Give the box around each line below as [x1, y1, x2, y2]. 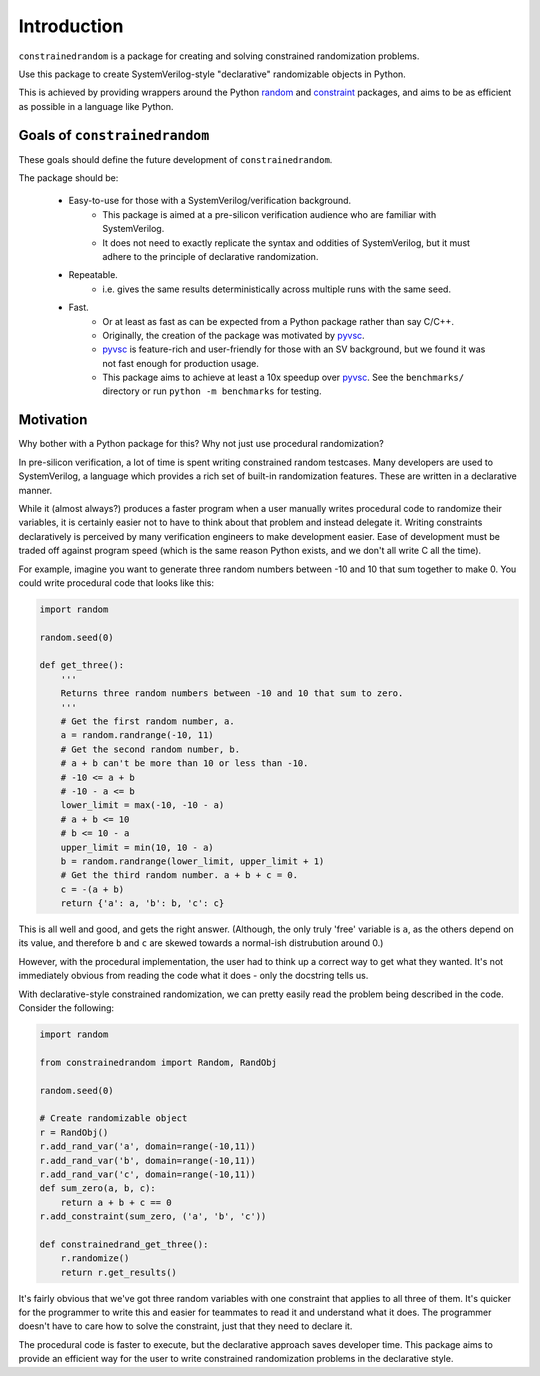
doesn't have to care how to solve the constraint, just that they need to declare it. [18, 1320, 353, 1332]
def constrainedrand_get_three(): [39, 1238, 209, 1250]
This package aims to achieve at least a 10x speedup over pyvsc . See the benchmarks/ [102, 371, 465, 384]
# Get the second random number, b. [60, 743, 240, 755]
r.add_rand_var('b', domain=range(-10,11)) [39, 1155, 257, 1166]
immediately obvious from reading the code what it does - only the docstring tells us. [18, 970, 369, 982]
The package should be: [18, 172, 119, 184]
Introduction [18, 15, 124, 37]
